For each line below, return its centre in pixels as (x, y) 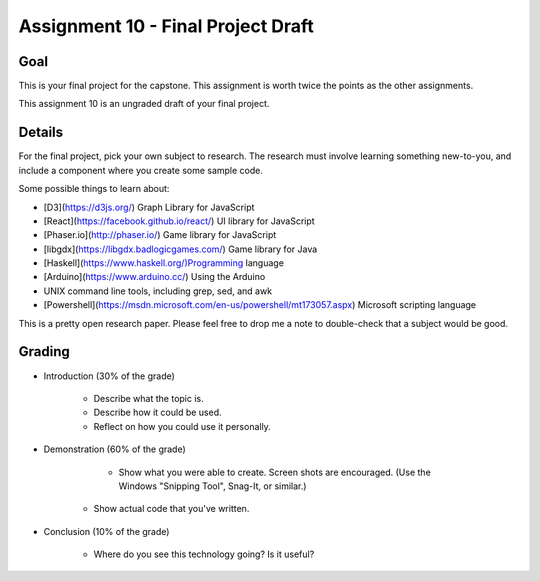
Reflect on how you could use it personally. (182, 426)
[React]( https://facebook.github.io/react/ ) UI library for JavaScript (179, 221)
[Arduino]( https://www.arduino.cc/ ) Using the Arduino (154, 277)
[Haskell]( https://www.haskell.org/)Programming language (164, 263)
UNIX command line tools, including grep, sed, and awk (158, 291)
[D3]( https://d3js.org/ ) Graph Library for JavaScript (149, 207)
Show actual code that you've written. (171, 509)
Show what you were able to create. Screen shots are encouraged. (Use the (275, 472)
